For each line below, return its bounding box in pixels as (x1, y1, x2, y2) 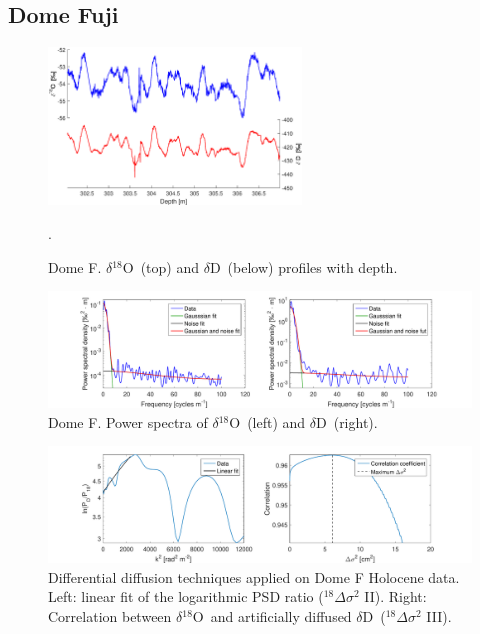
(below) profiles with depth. (227, 256, 398, 277)
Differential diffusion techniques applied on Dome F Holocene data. (48, 566, 460, 587)
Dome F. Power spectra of (48, 411, 208, 432)
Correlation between (48, 605, 172, 626)
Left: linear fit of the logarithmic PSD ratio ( (48, 586, 324, 607)
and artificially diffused (210, 605, 352, 626)
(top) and (140, 256, 199, 277)
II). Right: (364, 586, 427, 607)
